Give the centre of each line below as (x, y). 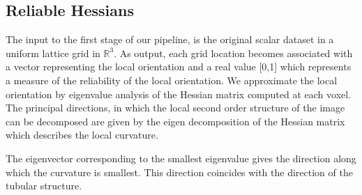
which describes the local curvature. (82, 135)
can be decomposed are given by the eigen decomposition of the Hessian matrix (175, 121)
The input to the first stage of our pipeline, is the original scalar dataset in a (170, 39)
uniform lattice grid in (53, 53)
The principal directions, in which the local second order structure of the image (175, 108)
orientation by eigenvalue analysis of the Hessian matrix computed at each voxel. (179, 94)
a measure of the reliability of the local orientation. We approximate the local (172, 80)
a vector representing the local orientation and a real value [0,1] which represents (179, 67)
